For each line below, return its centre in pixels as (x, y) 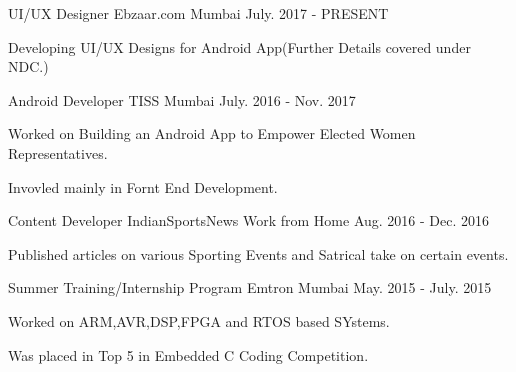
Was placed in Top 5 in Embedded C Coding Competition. (188, 354)
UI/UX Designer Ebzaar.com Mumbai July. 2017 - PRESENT (198, 13)
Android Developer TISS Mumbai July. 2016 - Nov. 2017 (182, 99)
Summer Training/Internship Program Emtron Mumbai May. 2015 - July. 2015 (250, 287)
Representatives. (58, 152)
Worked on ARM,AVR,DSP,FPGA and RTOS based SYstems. (199, 320)
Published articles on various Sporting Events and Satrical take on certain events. (258, 253)
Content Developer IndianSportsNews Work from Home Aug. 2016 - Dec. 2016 (249, 220)
